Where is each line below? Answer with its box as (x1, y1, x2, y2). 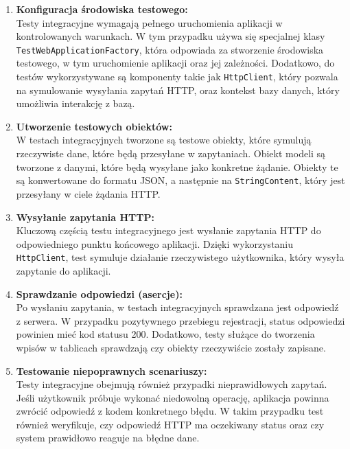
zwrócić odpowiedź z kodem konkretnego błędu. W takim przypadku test (16, 404, 324, 418)
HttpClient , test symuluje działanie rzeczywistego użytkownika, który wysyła (16, 250, 345, 264)
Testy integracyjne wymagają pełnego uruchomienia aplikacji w (16, 15, 283, 30)
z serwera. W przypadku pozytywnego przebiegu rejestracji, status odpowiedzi (16, 313, 345, 327)
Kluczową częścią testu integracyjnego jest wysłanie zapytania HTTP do (16, 223, 321, 238)
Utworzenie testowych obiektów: (16, 119, 172, 133)
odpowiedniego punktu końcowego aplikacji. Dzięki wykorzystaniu (16, 236, 294, 251)
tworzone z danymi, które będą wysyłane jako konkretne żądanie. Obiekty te (16, 159, 338, 174)
